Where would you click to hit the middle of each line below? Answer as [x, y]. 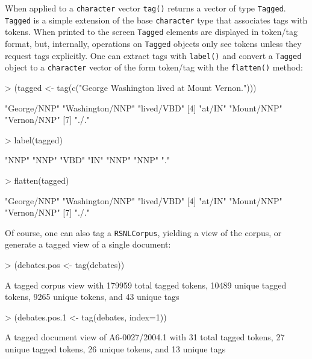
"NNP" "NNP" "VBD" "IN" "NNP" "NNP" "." [87, 160]
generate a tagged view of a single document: [88, 244]
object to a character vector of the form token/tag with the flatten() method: [154, 67]
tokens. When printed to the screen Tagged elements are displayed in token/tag [151, 32]
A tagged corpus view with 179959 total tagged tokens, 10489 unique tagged [146, 285]
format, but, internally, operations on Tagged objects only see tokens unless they [153, 43]
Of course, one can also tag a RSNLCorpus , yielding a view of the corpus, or [143, 232]
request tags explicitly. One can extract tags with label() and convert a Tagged [153, 55]
